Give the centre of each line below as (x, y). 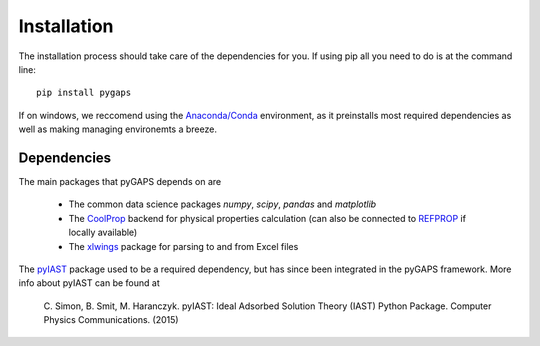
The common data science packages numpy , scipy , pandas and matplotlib (222, 204)
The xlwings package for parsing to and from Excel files (183, 246)
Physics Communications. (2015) (111, 320)
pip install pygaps (84, 93)
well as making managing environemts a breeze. (117, 129)
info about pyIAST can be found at (89, 283)
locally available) (103, 232)
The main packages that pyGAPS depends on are (120, 182)
